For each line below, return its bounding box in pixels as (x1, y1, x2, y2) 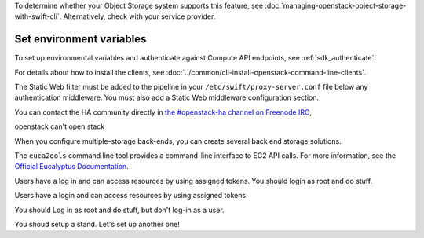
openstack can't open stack (14, 122, 105, 131)
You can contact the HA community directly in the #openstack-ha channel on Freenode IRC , (14, 107, 313, 117)
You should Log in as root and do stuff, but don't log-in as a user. (14, 205, 225, 214)
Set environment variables (14, 32, 147, 46)
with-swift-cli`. (14, 12, 62, 21)
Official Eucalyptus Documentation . (14, 162, 129, 171)
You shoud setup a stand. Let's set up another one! (14, 219, 180, 229)
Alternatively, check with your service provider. (63, 12, 216, 21)
